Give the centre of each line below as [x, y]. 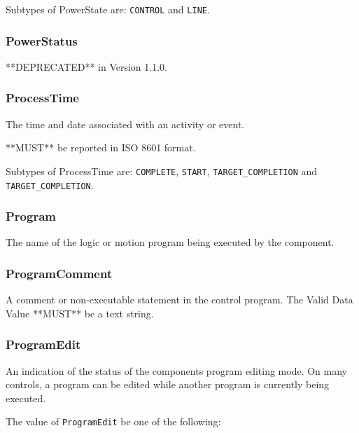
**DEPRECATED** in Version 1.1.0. [86, 66]
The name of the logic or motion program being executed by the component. [170, 242]
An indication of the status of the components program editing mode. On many [176, 370]
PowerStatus [42, 40]
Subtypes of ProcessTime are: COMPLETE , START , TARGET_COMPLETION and [162, 171]
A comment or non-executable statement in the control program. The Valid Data [179, 300]
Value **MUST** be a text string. [80, 313]
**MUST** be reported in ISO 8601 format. [101, 147]
